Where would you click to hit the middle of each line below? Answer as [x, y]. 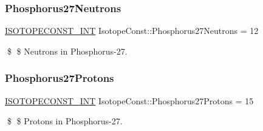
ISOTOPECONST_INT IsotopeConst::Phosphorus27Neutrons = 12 [132, 31]
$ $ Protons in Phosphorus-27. [65, 121]
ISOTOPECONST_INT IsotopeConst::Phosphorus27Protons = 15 [129, 100]
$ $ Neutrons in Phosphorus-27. [67, 51]
